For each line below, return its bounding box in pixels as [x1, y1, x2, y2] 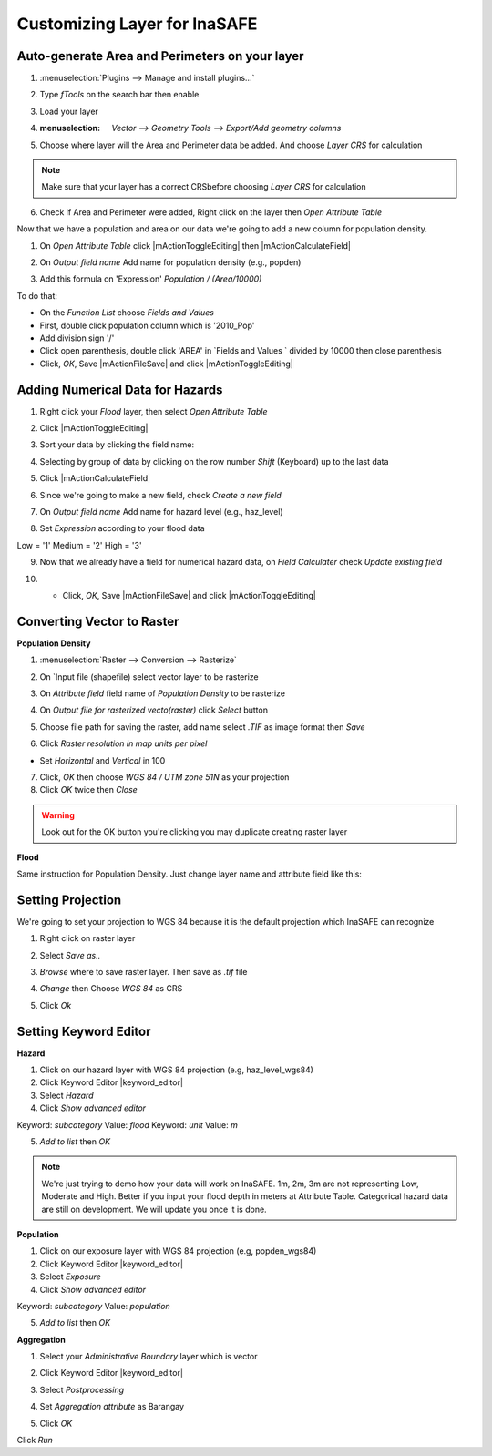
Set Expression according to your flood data [39, 523, 205, 534]
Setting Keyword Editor [16, 1023, 151, 1039]
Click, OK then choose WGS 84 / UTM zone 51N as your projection [39, 771, 290, 783]
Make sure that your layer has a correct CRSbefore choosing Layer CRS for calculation [41, 181, 366, 192]
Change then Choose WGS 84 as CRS [39, 983, 183, 994]
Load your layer [39, 106, 99, 117]
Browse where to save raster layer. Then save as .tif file [39, 966, 248, 977]
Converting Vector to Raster [16, 613, 179, 629]
